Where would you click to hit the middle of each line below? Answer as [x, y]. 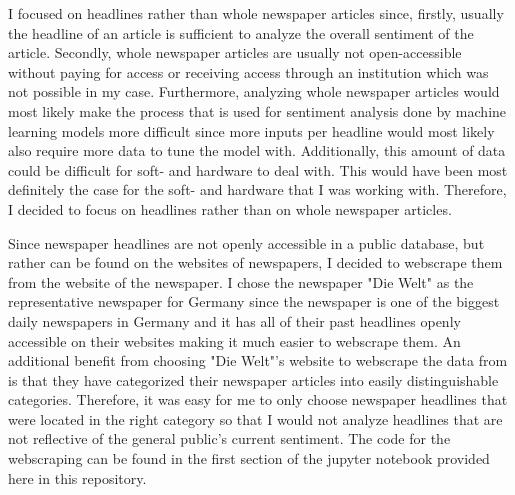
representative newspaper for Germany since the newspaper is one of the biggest [254, 301]
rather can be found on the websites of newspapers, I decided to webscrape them [255, 262]
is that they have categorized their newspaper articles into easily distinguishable [253, 379]
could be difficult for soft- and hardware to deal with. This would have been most [258, 169]
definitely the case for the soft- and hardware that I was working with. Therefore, [257, 189]
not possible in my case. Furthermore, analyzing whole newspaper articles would [254, 91]
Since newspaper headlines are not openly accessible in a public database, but [246, 242]
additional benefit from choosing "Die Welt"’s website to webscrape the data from [258, 360]
